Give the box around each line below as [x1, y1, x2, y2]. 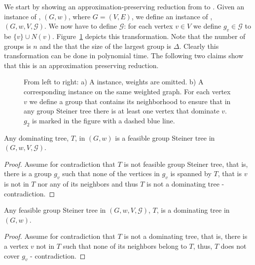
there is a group [4, 168, 52, 179]
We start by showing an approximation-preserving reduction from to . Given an [4, 1, 245, 11]
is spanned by [170, 168, 212, 179]
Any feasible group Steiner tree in [4, 205, 106, 215]
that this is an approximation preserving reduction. [4, 60, 159, 70]
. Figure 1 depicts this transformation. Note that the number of [52, 31, 246, 41]
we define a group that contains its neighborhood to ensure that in [29, 96, 231, 106]
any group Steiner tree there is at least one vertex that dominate [24, 106, 219, 116]
